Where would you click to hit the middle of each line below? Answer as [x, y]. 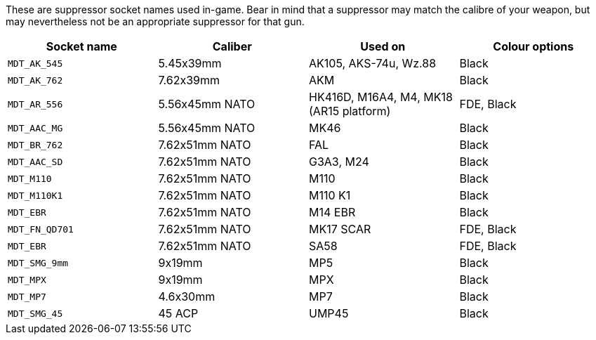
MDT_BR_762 [35, 145]
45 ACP [178, 313]
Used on [383, 46]
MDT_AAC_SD [35, 162]
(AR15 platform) [350, 111]
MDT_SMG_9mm [38, 263]
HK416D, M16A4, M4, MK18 [381, 97]
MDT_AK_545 [35, 63]
